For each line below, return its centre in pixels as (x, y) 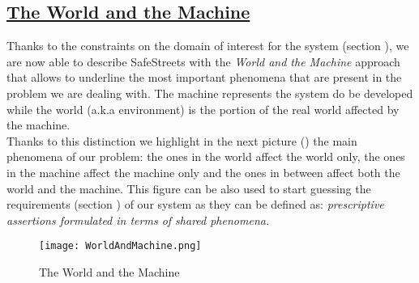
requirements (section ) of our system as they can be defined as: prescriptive (195, 204)
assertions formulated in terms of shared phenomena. (138, 220)
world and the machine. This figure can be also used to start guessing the (189, 188)
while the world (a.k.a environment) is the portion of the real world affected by (203, 109)
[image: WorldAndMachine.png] (120, 246)
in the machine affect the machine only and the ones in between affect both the (203, 172)
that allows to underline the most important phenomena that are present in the (204, 77)
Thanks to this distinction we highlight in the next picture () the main (182, 140)
